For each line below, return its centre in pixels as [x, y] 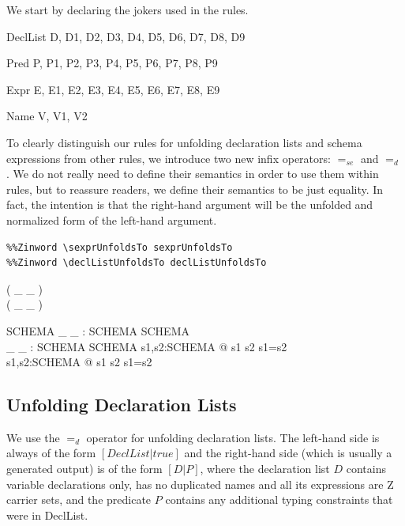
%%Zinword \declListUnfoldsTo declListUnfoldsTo [137, 263]
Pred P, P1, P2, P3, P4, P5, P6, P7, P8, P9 [112, 63]
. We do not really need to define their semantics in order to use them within [193, 174]
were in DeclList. [47, 515]
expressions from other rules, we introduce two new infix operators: [169, 158]
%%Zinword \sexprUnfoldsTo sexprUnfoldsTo [120, 247]
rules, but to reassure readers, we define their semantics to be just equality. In [195, 189]
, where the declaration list [265, 469]
